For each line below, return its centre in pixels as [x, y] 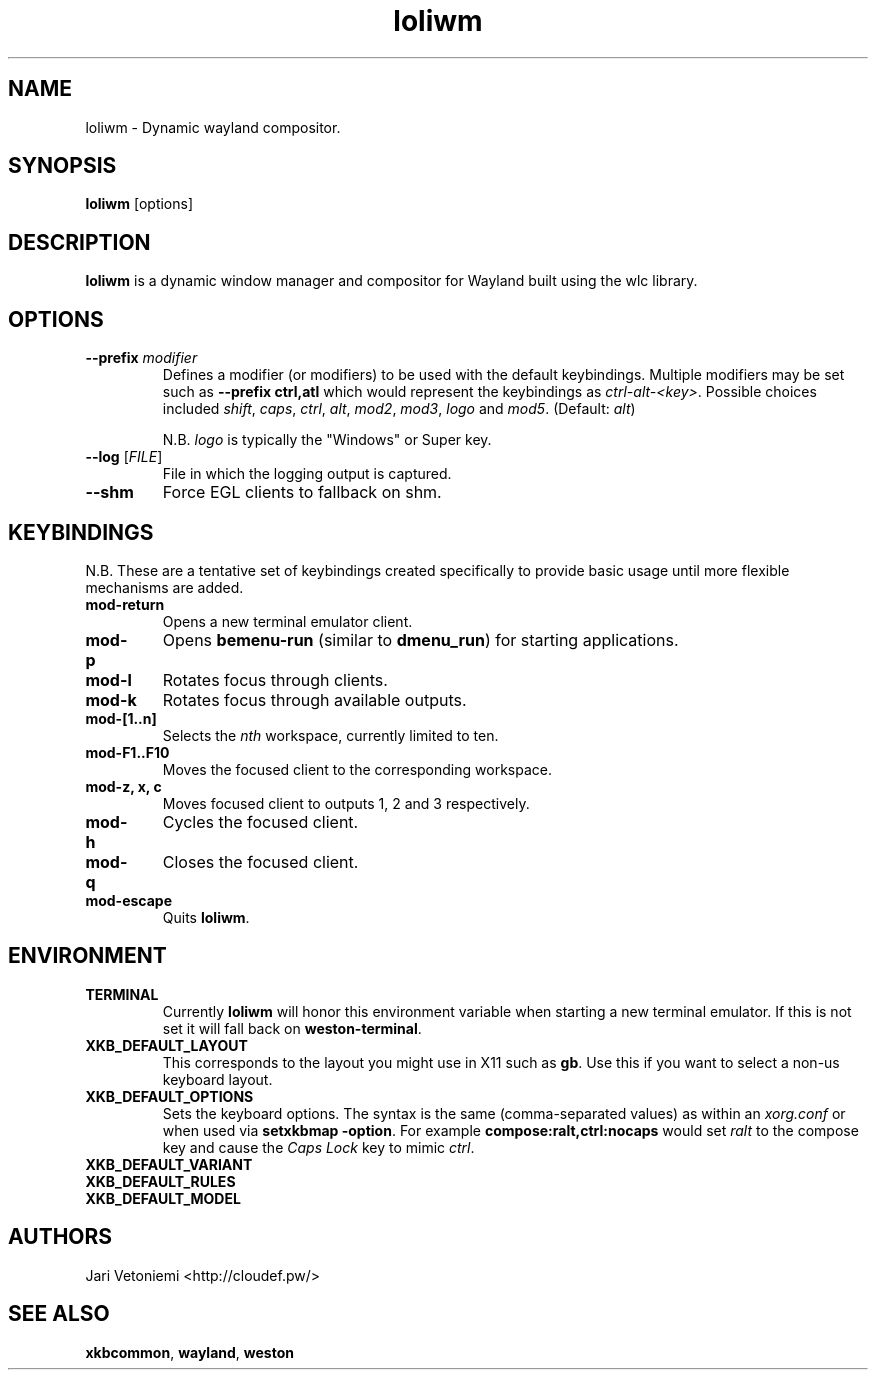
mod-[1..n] [121, 718]
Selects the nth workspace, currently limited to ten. [330, 735]
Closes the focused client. [260, 861]
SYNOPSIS [62, 166]
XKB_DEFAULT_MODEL [163, 1198]
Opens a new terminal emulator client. [287, 621]
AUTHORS [60, 1237]
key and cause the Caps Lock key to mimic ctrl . [318, 1147]
